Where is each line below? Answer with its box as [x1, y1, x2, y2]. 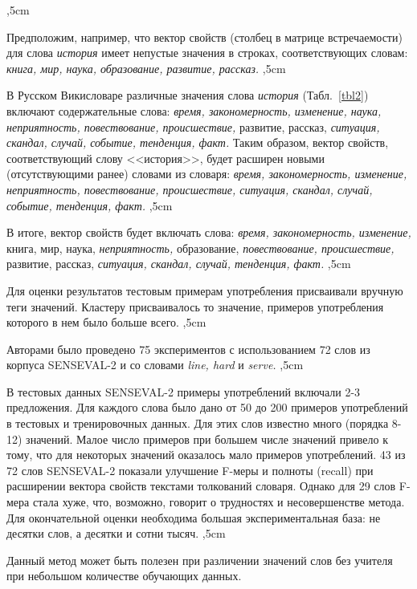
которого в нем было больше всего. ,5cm [6, 314, 206, 331]
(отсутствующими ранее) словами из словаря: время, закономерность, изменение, [6, 165, 407, 182]
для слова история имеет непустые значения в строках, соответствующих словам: [6, 44, 408, 61]
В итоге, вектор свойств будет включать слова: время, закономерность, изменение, [6, 224, 411, 241]
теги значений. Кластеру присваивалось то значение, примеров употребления [6, 298, 384, 315]
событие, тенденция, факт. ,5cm [6, 197, 173, 213]
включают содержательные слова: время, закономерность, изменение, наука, [6, 102, 382, 119]
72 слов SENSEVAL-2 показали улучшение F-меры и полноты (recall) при [6, 461, 374, 478]
